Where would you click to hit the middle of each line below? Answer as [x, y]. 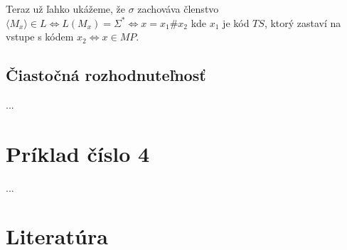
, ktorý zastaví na [303, 22]
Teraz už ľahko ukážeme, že [65, 9]
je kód [236, 22]
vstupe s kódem [40, 37]
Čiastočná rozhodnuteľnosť [106, 75]
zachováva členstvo [178, 9]
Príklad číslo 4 [78, 153]
